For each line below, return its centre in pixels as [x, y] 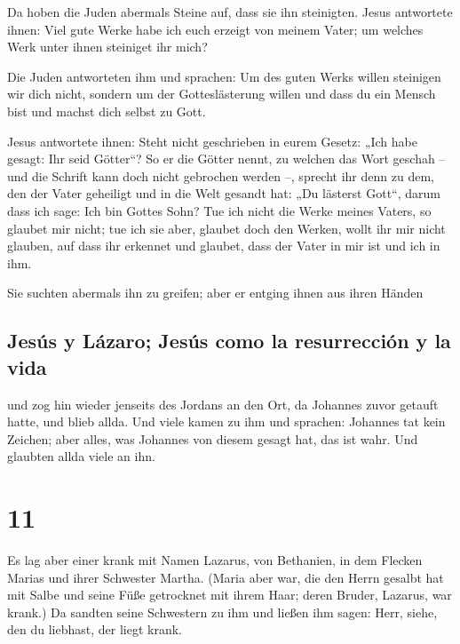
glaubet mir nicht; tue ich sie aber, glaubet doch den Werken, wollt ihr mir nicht [226, 228]
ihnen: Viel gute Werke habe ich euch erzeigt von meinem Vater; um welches [215, 29]
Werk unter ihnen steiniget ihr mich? [107, 47]
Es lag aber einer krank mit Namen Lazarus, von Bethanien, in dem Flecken [215, 560]
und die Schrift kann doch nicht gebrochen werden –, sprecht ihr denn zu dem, [221, 175]
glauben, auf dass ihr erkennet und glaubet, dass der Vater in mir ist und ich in [224, 246]
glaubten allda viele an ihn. [81, 456]
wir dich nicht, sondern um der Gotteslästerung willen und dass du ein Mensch [222, 94]
